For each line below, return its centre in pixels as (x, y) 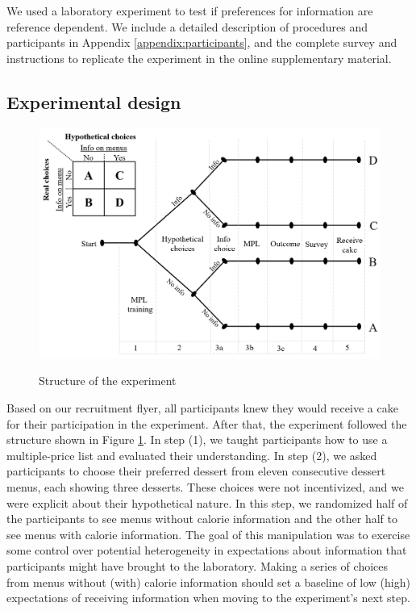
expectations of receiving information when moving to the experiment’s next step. (208, 598)
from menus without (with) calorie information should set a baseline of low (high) (208, 582)
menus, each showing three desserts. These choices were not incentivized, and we (205, 487)
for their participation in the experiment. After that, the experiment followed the (207, 423)
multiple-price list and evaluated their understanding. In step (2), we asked (192, 455)
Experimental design (94, 101)
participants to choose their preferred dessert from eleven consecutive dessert (196, 471)
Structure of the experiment (108, 381)
